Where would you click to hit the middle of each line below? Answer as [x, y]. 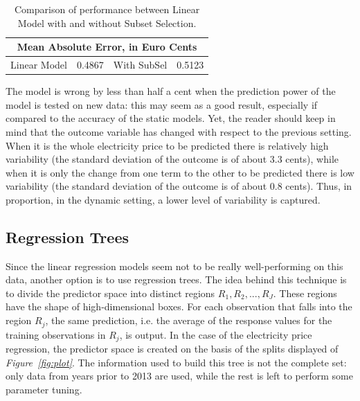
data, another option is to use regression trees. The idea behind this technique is [176, 279]
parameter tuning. [44, 389]
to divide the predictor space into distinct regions [110, 293]
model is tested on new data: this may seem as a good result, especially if [162, 104]
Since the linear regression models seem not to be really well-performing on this [174, 266]
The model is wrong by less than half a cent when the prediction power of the [171, 91]
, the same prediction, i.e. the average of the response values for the [189, 320]
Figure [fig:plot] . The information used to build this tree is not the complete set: [176, 362]
